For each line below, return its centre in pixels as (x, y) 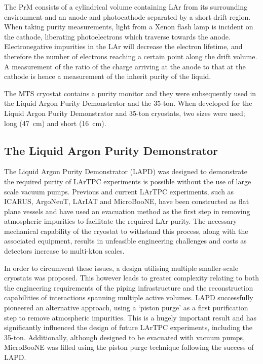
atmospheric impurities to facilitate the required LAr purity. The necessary (121, 221)
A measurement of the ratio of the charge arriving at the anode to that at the (125, 66)
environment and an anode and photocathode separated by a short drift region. (127, 16)
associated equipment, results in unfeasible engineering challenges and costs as (125, 241)
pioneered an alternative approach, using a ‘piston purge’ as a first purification (126, 308)
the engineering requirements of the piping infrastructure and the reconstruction (129, 287)
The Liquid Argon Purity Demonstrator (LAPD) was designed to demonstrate (126, 171)
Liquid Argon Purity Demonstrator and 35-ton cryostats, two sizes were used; (125, 113)
